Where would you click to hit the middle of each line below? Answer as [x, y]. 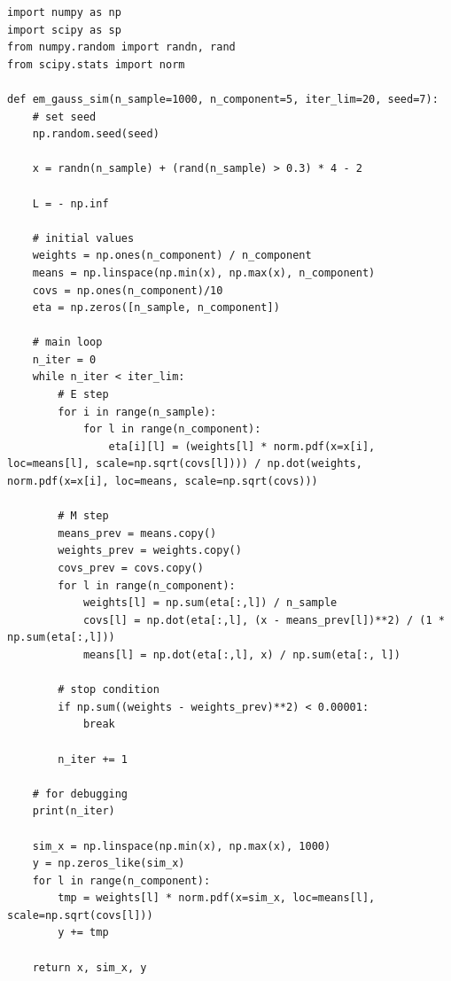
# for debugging [80, 794]
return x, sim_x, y [89, 967]
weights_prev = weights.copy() [150, 551]
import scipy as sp [64, 30]
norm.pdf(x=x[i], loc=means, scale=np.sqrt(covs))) [163, 482]
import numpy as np [64, 12]
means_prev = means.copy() [137, 533]
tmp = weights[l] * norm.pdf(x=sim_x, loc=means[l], [217, 898]
